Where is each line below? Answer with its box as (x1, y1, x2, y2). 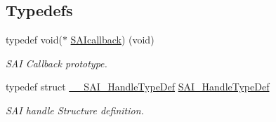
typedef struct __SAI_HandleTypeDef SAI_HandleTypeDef (6, 79, 270, 94)
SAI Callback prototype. (6, 55, 107, 70)
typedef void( (6, 32, 63, 47)
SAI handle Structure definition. (6, 102, 144, 117)
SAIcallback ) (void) (70, 32, 155, 47)
